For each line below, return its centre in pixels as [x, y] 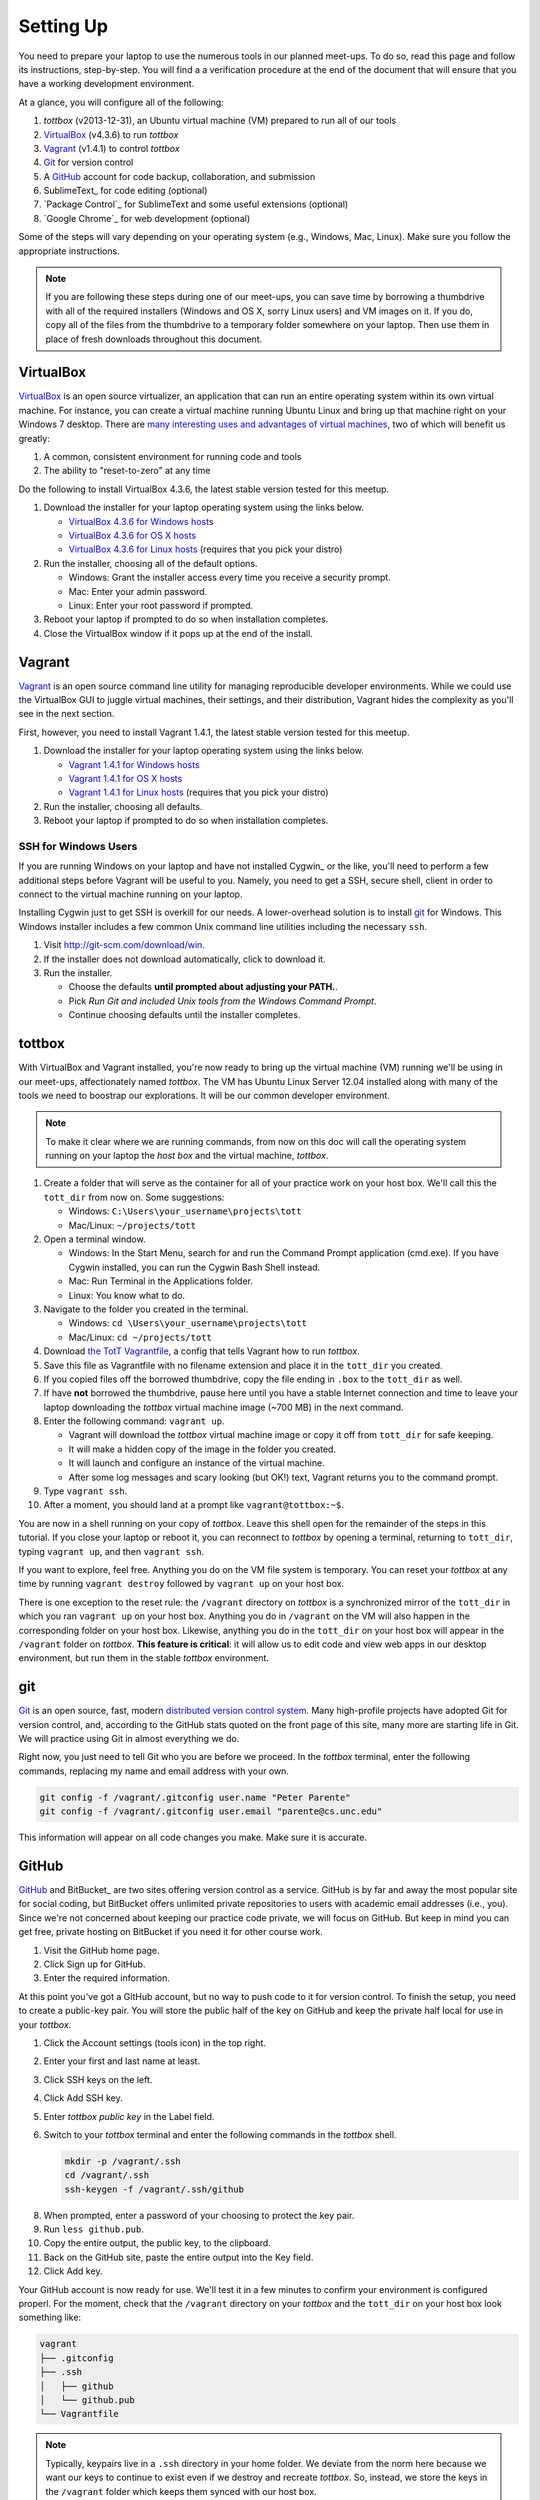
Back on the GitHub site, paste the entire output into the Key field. [178, 2257]
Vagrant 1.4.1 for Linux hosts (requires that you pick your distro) [198, 792]
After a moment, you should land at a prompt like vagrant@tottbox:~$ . [193, 1505]
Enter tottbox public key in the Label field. [129, 2116]
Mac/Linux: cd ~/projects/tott [140, 1337]
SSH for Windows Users [78, 846]
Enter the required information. [106, 1978]
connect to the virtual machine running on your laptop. [130, 894]
